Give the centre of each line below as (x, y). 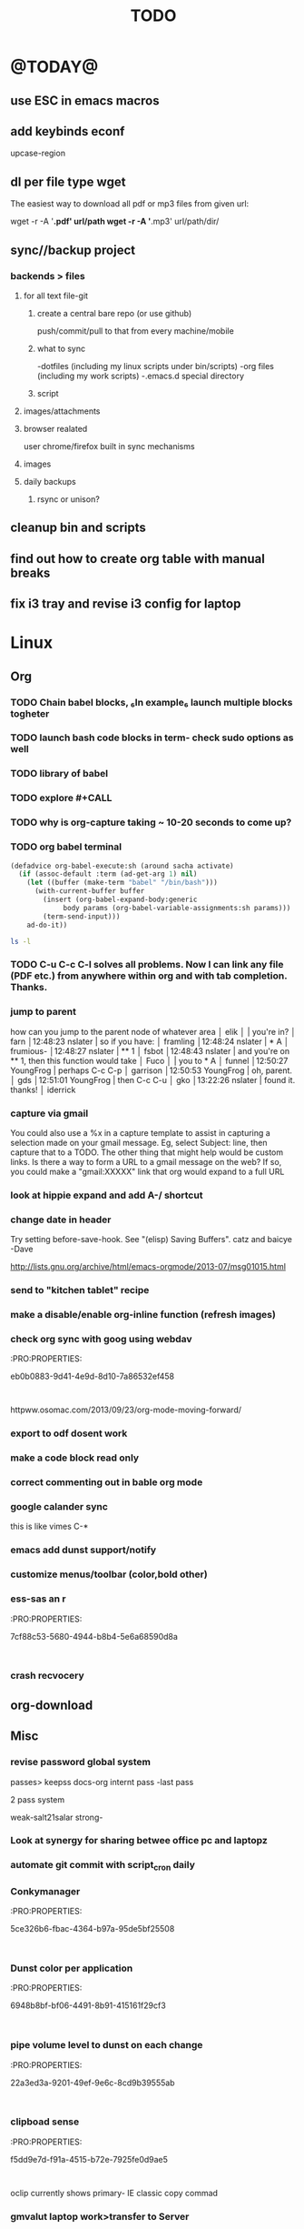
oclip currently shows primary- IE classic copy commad (114, 2193)
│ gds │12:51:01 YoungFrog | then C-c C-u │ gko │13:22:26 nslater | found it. (153, 1079)
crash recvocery (47, 1676)
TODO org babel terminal (66, 847)
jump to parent (43, 1012)
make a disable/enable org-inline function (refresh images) (143, 1315)
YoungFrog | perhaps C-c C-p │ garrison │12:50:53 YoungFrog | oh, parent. (152, 1070)
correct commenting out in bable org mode (107, 1482)
